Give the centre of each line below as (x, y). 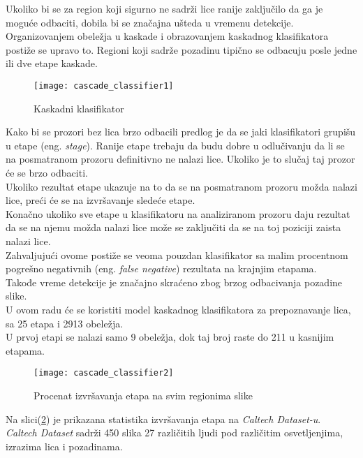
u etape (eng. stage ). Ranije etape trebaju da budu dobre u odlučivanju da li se (175, 145)
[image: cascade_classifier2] (104, 373)
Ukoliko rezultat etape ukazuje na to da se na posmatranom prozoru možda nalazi (181, 186)
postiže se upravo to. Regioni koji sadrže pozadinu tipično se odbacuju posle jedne (181, 49)
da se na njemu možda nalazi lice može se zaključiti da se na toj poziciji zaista (173, 227)
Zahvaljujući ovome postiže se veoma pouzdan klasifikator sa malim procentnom (177, 254)
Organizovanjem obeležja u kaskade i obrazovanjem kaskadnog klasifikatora (167, 36)
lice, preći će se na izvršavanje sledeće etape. (101, 200)
